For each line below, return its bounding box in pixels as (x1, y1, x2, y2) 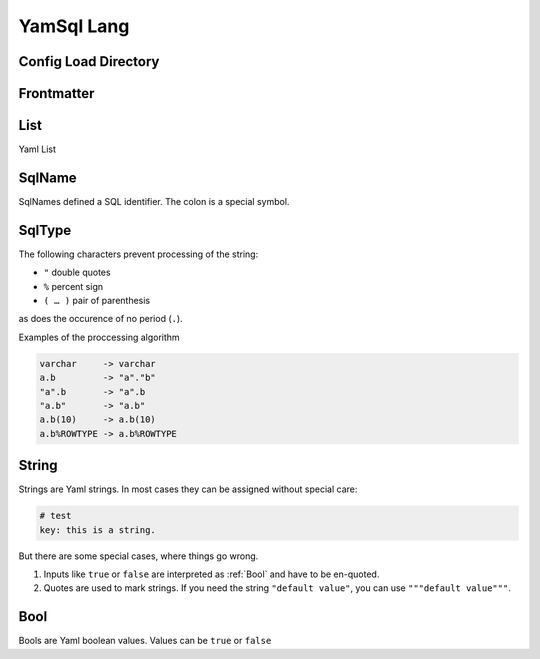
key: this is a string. (39, 524, 157, 535)
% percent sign (43, 280, 104, 292)
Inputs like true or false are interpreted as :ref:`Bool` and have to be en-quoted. (43, 568, 380, 580)
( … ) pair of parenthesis (43, 295, 151, 307)
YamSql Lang (18, 15, 130, 37)
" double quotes (43, 266, 111, 279)
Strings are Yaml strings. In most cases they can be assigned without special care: (18, 483, 358, 495)
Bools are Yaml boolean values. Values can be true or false (18, 635, 272, 647)
